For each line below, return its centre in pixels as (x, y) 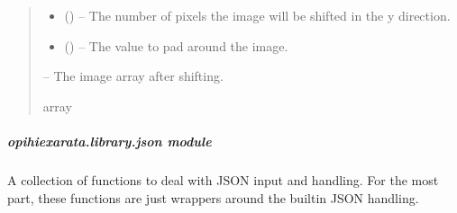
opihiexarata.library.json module (110, 141)
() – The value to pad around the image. (176, 45)
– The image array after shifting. (133, 76)
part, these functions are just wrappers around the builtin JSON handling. (213, 197)
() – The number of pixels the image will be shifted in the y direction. (257, 15)
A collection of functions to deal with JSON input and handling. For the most (223, 179)
